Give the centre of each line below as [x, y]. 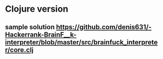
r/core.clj [19, 50]
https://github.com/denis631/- [104, 27]
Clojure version [37, 9]
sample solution [30, 27]
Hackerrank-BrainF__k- [41, 34]
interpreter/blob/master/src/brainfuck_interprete [81, 42]
